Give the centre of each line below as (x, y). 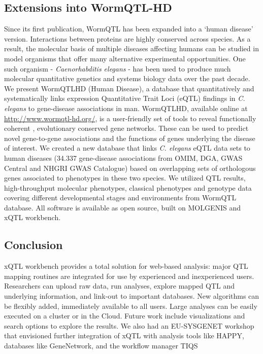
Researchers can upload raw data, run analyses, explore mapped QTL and (119, 286)
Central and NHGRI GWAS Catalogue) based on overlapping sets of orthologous (130, 168)
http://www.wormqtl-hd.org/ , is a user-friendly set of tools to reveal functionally (130, 118)
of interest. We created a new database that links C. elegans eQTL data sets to (127, 148)
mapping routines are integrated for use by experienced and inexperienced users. (129, 276)
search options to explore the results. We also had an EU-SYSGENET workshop (129, 325)
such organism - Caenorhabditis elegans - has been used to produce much (118, 68)
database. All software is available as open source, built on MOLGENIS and (123, 207)
